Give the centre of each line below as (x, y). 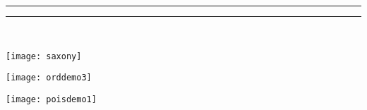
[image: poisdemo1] (51, 99)
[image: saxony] (44, 56)
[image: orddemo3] (49, 78)
